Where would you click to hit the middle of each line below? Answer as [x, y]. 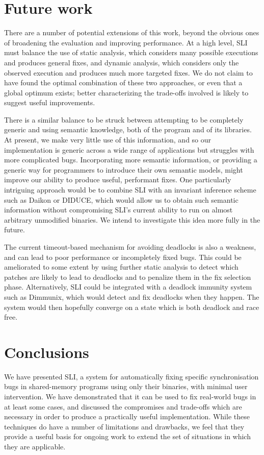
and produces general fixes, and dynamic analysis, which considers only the [122, 62]
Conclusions [47, 352]
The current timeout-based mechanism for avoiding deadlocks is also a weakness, [130, 247]
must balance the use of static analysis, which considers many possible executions [131, 52]
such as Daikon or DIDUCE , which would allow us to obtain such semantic [121, 199]
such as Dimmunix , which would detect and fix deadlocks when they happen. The [132, 296]
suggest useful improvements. [50, 102]
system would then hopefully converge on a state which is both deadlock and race [132, 307]
